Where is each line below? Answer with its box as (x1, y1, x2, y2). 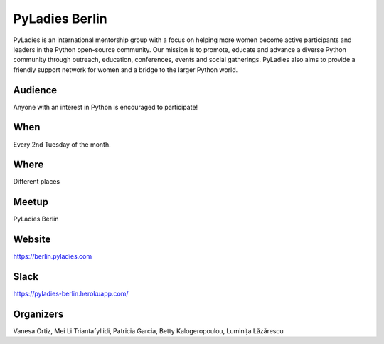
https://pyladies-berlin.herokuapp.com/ (13, 289, 129, 298)
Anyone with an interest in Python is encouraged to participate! (13, 103, 198, 111)
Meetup (13, 196, 49, 208)
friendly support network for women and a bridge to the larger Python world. (13, 65, 238, 74)
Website (13, 234, 51, 246)
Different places (13, 177, 60, 186)
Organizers (13, 308, 64, 320)
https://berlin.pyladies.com (13, 252, 92, 261)
